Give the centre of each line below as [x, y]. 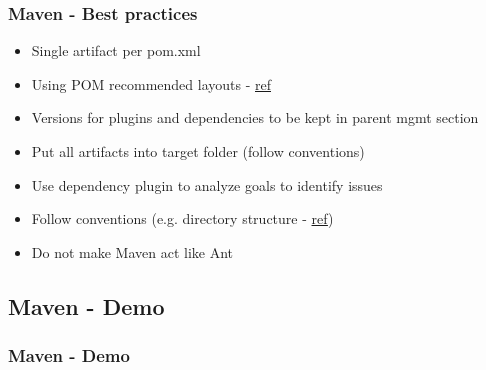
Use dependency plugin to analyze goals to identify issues [207, 184]
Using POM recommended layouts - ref [151, 83]
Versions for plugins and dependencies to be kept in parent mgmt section [255, 117]
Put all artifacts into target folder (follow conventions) [198, 151]
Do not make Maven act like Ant [132, 251]
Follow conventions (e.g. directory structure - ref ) [182, 218]
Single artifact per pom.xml [116, 50]
